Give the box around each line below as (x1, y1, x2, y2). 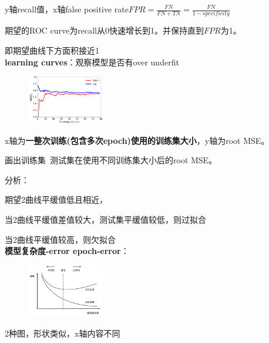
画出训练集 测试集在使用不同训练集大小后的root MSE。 (5, 154, 217, 166)
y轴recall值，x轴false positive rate (5, 3, 129, 15)
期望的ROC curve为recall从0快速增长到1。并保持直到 (5, 24, 204, 37)
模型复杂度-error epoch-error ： (5, 245, 129, 257)
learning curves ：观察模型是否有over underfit (5, 55, 179, 68)
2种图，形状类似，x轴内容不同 (5, 326, 120, 339)
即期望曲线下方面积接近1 (5, 44, 99, 56)
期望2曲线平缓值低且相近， (5, 193, 107, 206)
